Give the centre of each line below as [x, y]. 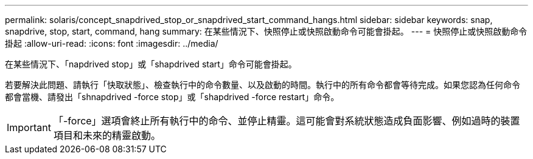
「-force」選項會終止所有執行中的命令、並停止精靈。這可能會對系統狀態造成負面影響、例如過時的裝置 [287, 121]
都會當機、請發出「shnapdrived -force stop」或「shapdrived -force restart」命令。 [172, 97]
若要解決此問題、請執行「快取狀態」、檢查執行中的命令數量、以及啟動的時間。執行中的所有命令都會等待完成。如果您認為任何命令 [263, 85]
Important [29, 127]
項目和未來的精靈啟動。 [107, 135]
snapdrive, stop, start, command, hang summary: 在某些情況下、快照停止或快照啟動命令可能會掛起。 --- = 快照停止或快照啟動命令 [266, 31]
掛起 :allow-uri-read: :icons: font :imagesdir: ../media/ [112, 43]
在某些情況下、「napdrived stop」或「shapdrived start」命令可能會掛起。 [151, 64]
